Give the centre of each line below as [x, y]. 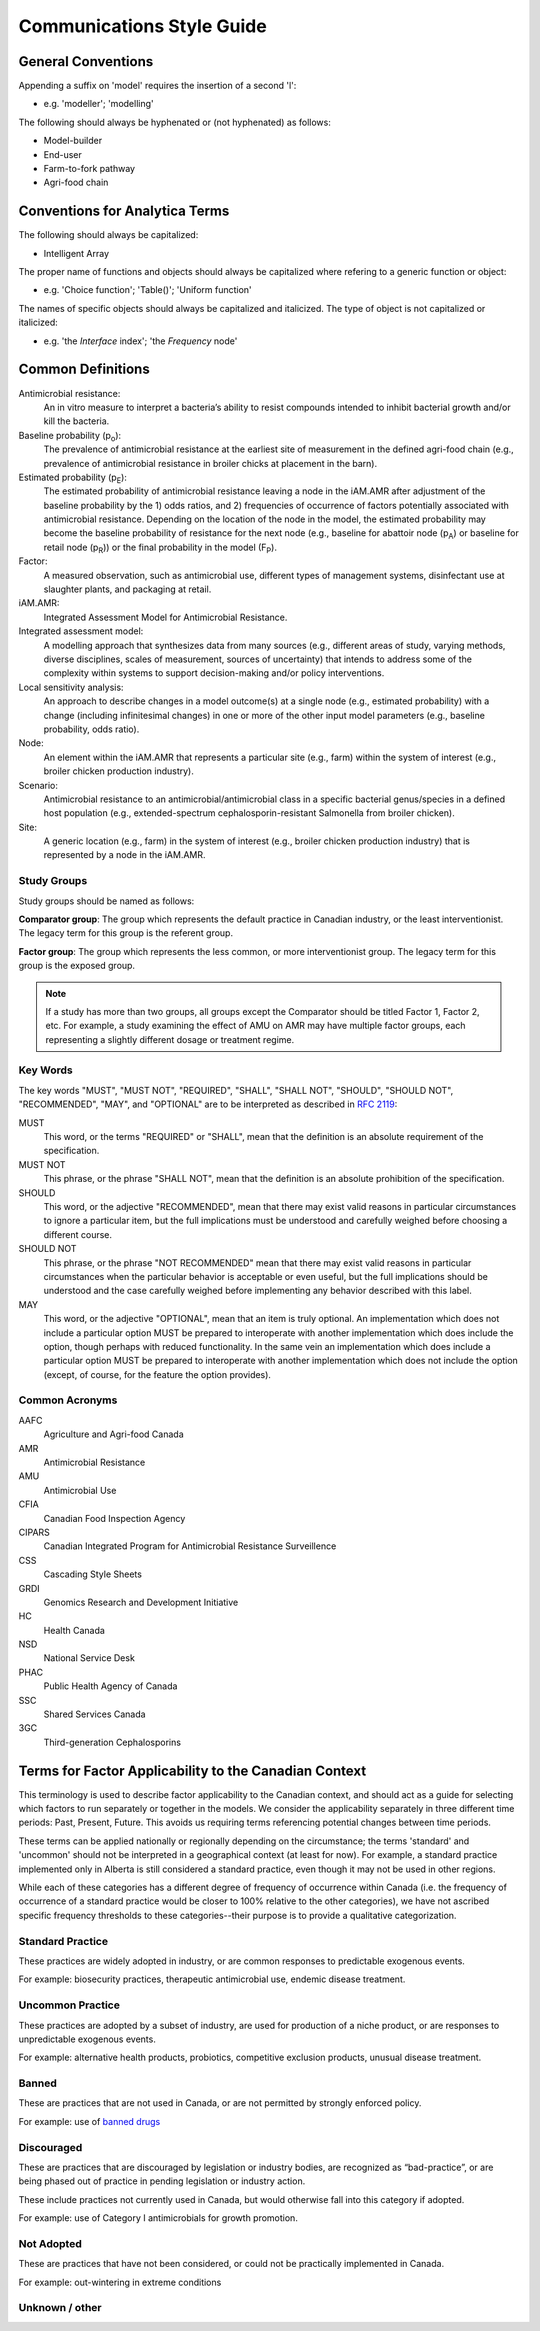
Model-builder [73, 141]
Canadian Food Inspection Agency [114, 1518]
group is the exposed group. [76, 966]
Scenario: [38, 785]
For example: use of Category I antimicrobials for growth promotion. [158, 2218]
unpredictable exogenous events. [87, 2039]
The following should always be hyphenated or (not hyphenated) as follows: [175, 122]
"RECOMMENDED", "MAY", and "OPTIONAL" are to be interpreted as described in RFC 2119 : [208, 1104]
